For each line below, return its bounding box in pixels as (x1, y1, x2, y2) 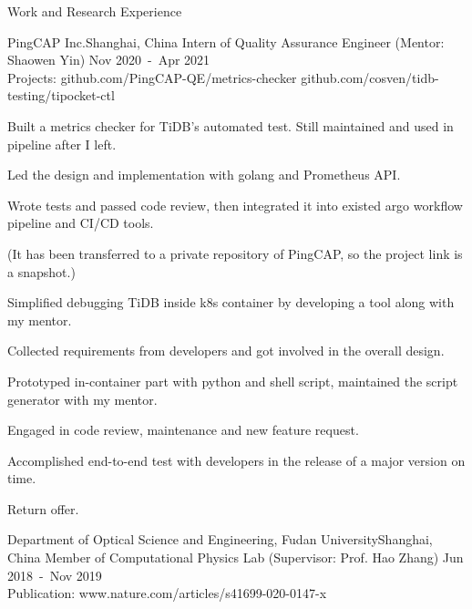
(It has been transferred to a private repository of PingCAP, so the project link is (7, 243, 463, 263)
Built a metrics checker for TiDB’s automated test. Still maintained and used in (7, 116, 454, 135)
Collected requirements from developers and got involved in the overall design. (7, 341, 445, 360)
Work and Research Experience (7, 2, 182, 20)
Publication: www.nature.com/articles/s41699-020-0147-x (7, 583, 327, 603)
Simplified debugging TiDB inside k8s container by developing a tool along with (7, 293, 455, 312)
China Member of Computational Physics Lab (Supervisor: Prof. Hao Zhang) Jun (7, 548, 464, 567)
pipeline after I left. (7, 134, 117, 153)
